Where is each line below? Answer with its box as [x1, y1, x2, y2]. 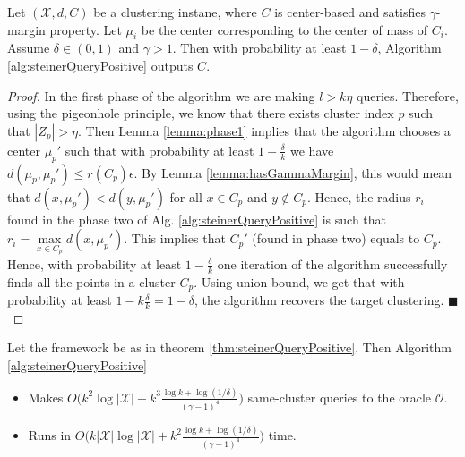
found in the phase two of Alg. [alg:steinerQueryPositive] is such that [7, 209, 387, 228]
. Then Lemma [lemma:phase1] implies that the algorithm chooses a [78, 121, 451, 140]
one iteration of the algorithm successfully [217, 254, 448, 273]
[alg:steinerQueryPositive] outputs [7, 55, 194, 74]
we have [290, 140, 334, 159]
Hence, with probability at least [7, 254, 182, 273]
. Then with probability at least [172, 38, 347, 57]
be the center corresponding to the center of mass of [141, 20, 428, 38]
